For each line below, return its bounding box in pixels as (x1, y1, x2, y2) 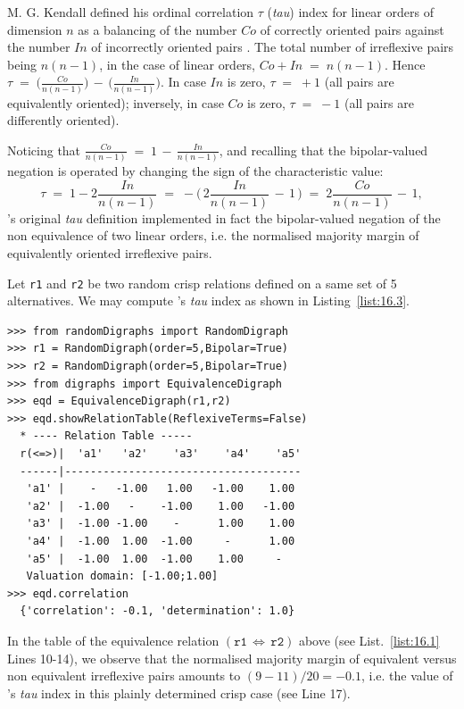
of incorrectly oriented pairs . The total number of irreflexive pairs (91, 38, 454, 56)
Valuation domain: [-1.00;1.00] (26, 570, 219, 583)
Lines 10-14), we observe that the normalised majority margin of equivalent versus (7, 648, 457, 667)
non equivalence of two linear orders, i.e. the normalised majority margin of (7, 226, 419, 245)
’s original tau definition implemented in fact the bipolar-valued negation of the (7, 208, 441, 227)
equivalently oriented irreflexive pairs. (7, 244, 212, 263)
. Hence (385, 54, 426, 73)
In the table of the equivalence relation (7, 630, 220, 649)
